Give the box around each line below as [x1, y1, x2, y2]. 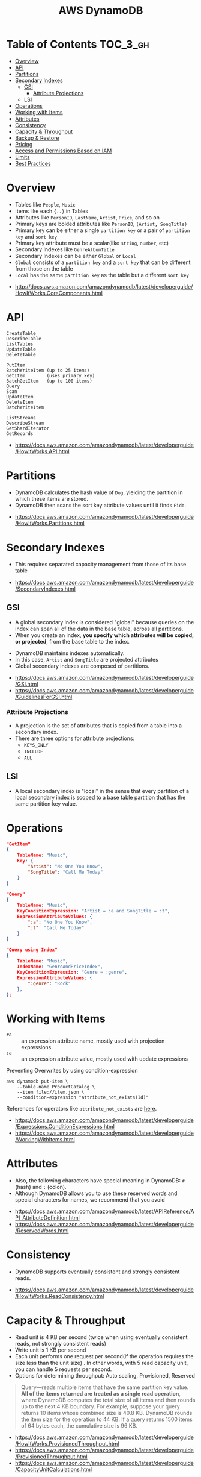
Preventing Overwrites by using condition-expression [6, 1067, 138, 1074]
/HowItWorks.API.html [14, 447, 70, 455]
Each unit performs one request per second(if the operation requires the [14, 1353, 194, 1360]
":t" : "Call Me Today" [28, 924, 85, 931]
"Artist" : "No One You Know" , [28, 864, 103, 870]
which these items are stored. [14, 495, 89, 502]
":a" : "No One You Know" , [28, 919, 93, 925]
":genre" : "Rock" [28, 980, 71, 986]
